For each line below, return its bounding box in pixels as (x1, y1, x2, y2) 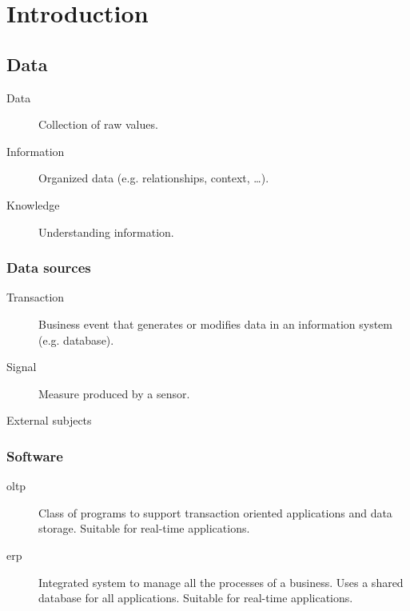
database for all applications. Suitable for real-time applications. (38, 589, 353, 606)
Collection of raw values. (38, 116, 158, 133)
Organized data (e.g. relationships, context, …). (38, 170, 269, 186)
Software (6, 445, 63, 465)
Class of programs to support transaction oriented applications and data (38, 504, 392, 521)
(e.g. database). (38, 331, 114, 348)
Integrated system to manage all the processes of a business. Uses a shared (38, 573, 404, 590)
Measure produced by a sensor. (38, 385, 190, 401)
